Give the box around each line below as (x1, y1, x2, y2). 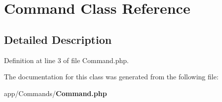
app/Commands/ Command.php (4, 88, 107, 98)
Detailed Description (4, 32, 112, 47)
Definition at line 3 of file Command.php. (4, 55, 129, 65)
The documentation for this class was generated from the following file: (4, 71, 219, 82)
